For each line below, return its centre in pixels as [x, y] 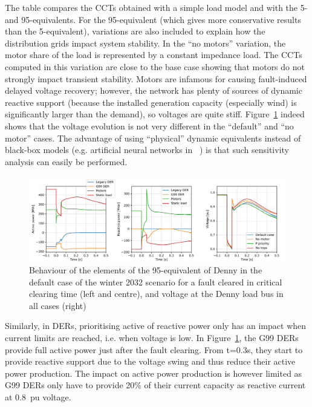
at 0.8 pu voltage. [38, 397]
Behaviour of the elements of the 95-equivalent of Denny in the [146, 270]
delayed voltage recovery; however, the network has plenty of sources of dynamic [154, 90]
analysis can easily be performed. [66, 161]
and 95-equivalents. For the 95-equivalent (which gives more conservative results [153, 19]
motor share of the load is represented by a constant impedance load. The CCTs [154, 55]
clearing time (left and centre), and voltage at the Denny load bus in [156, 294]
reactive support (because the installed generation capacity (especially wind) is [151, 102]
